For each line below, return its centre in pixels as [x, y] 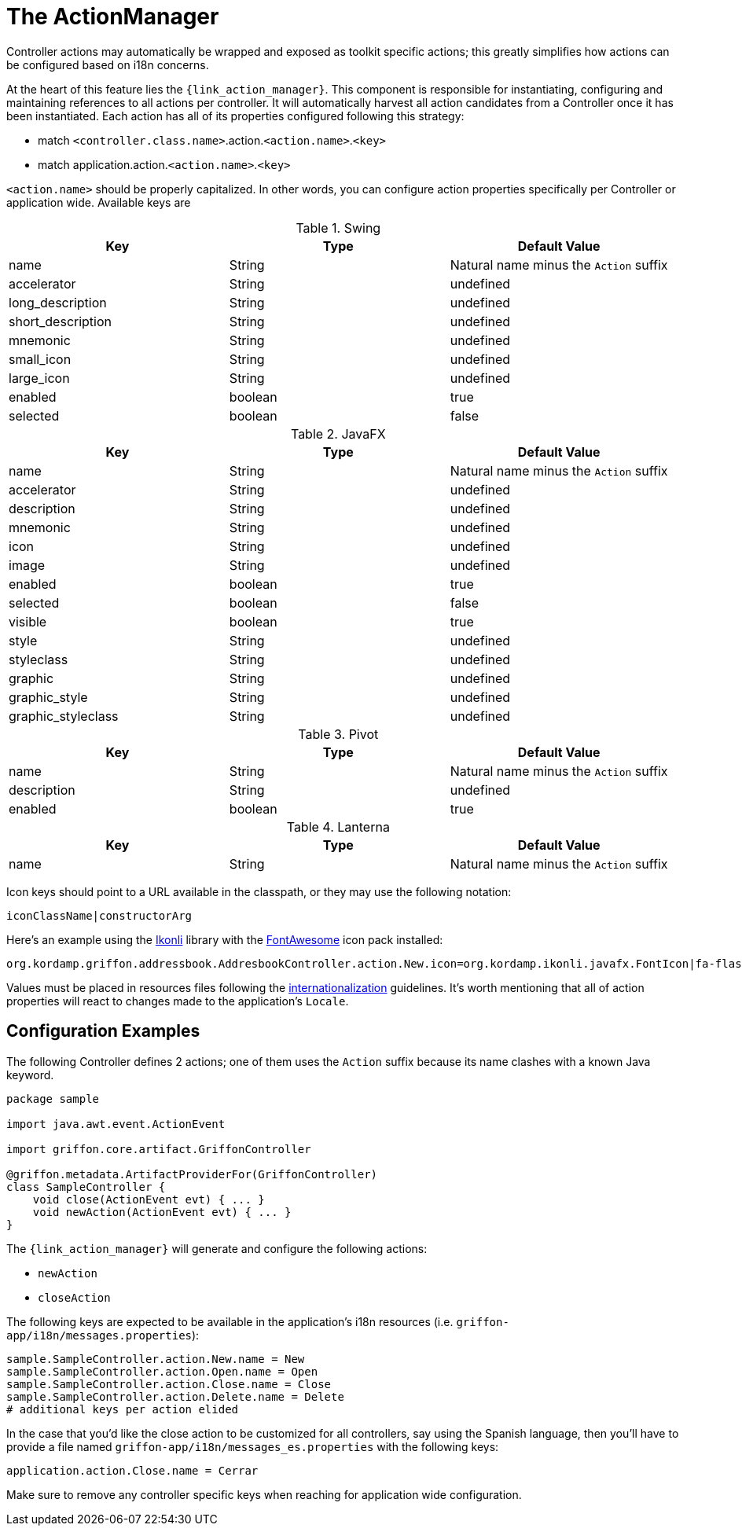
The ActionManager [113, 17]
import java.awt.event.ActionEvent [116, 1124]
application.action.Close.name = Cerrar [132, 1470]
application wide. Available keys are [99, 202]
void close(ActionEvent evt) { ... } [149, 1199]
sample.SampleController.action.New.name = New [156, 1359]
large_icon [39, 378]
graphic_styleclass [64, 716]
